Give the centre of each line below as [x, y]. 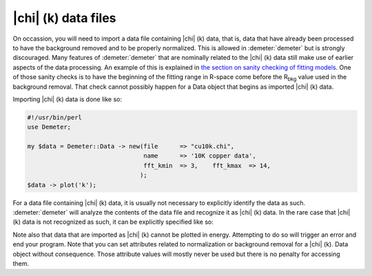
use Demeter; [49, 127]
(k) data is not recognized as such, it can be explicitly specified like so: [113, 222]
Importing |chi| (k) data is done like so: [67, 99]
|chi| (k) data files [64, 18]
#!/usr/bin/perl [55, 117]
